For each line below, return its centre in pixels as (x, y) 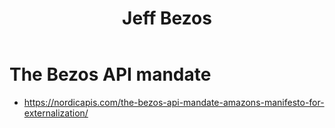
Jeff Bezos (167, 18)
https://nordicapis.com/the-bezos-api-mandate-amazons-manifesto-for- (174, 102)
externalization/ (56, 113)
